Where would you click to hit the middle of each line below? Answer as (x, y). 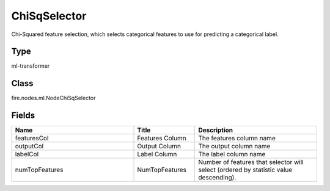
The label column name (232, 154)
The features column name (237, 139)
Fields (23, 116)
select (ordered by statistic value (245, 170)
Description (216, 130)
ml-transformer (31, 66)
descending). (217, 178)
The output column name (234, 146)
